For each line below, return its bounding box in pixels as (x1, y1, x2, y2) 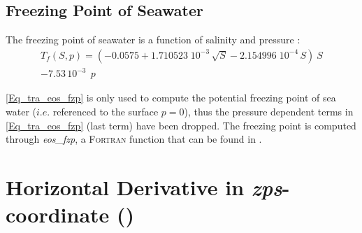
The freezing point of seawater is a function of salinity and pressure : (6, 32, 301, 47)
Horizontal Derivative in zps (6, 172, 282, 202)
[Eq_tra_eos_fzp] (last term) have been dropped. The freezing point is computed (6, 118, 356, 132)
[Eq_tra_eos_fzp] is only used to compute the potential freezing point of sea (6, 90, 336, 105)
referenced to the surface (52, 104, 159, 118)
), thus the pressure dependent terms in (184, 104, 354, 118)
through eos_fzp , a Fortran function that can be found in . (6, 132, 262, 146)
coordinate (6, 200, 110, 229)
